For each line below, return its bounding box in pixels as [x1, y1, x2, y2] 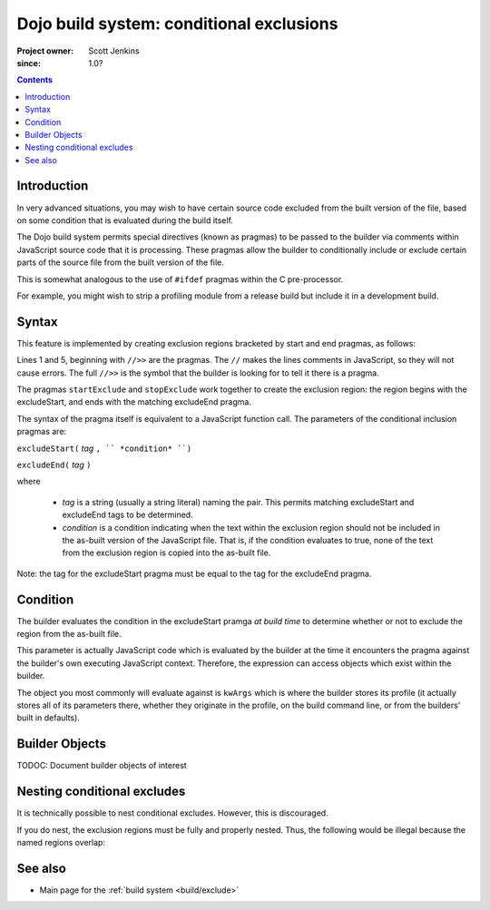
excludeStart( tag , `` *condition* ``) [16, 443, 192, 454]
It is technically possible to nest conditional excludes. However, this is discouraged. [16, 807, 328, 818]
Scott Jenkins [88, 45, 140, 56]
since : [16, 57, 41, 68]
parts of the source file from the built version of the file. [16, 257, 224, 268]
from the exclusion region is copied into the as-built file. [62, 547, 271, 558]
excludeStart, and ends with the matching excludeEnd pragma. [16, 396, 251, 407]
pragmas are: [16, 426, 67, 437]
